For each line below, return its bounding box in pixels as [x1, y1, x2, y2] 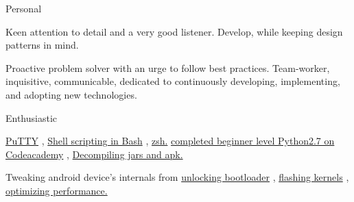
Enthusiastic [5, 110, 58, 125]
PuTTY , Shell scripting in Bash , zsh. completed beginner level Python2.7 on [5, 134, 335, 148]
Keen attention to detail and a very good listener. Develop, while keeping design [5, 24, 343, 38]
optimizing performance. [5, 183, 108, 197]
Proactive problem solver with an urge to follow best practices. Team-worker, [5, 60, 330, 75]
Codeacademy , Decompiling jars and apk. [5, 147, 183, 161]
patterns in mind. [5, 38, 79, 52]
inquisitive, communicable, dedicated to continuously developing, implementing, [5, 74, 340, 88]
